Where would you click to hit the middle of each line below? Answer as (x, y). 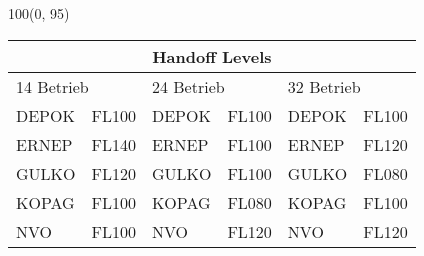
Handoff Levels (212, 56)
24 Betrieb (188, 86)
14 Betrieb (52, 86)
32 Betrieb (324, 86)
